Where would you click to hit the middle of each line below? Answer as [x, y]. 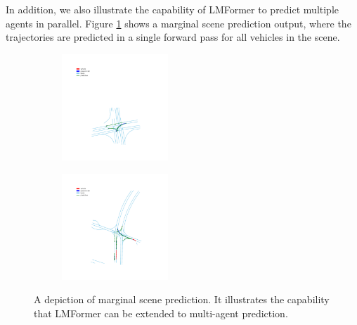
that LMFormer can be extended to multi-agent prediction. [161, 313]
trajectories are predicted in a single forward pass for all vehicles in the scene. [173, 37]
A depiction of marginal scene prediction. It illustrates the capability [182, 299]
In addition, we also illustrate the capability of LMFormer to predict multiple [173, 9]
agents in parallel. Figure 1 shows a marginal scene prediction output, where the [178, 23]
